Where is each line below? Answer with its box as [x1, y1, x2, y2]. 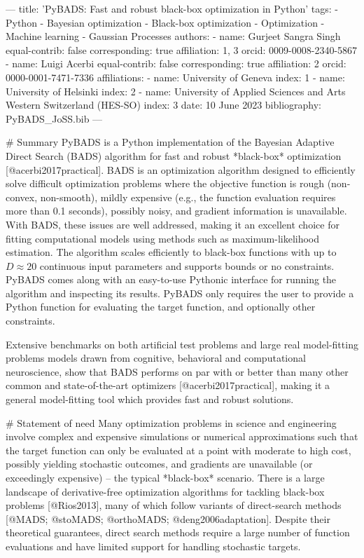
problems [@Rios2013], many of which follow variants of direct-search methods [6, 498, 342, 512]
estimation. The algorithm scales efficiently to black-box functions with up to [6, 245, 337, 259]
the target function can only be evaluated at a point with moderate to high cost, [6, 442, 351, 457]
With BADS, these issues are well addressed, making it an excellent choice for [6, 217, 339, 231]
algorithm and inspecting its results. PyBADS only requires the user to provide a [6, 285, 354, 300]
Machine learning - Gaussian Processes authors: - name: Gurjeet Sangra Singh [6, 29, 341, 43]
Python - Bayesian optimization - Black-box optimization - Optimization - [6, 15, 325, 29]
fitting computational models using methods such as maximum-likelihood [6, 231, 320, 245]
